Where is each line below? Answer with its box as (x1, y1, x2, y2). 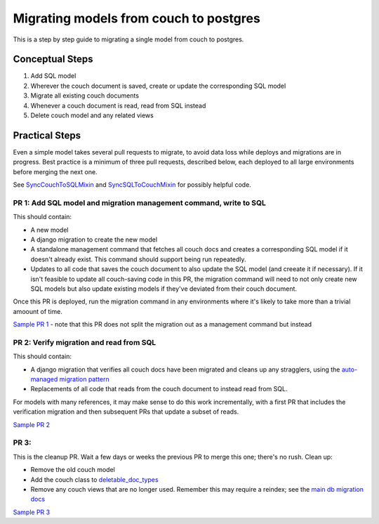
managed (30, 375, 58, 384)
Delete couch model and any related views (30, 111, 154, 119)
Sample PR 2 (13, 420, 51, 428)
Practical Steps (13, 129, 81, 141)
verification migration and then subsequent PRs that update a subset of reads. (13, 407, 239, 416)
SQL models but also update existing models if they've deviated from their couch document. (30, 284, 298, 293)
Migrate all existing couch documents (30, 91, 140, 100)
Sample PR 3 (13, 508, 51, 516)
